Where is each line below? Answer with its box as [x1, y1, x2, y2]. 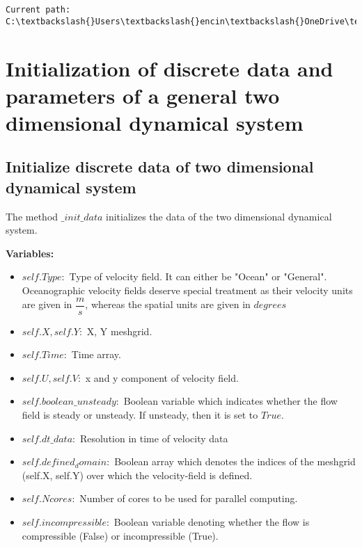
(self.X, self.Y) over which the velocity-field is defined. [22, 467, 253, 482]
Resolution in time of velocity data [79, 430, 228, 445]
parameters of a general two [6, 81, 280, 109]
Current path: [6, 5, 71, 15]
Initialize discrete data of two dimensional [6, 156, 314, 177]
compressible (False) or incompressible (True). [22, 528, 219, 542]
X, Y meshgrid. [86, 323, 152, 338]
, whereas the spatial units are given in [85, 297, 251, 312]
